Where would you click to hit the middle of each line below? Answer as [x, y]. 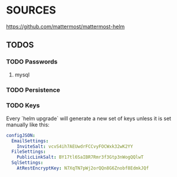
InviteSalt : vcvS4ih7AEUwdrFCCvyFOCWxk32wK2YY [75, 146]
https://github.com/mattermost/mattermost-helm [65, 26]
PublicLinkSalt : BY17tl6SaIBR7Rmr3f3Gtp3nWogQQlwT [80, 157]
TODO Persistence [33, 90]
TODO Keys [23, 105]
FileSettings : [29, 152]
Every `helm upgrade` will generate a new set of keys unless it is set [89, 118]
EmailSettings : [30, 141]
